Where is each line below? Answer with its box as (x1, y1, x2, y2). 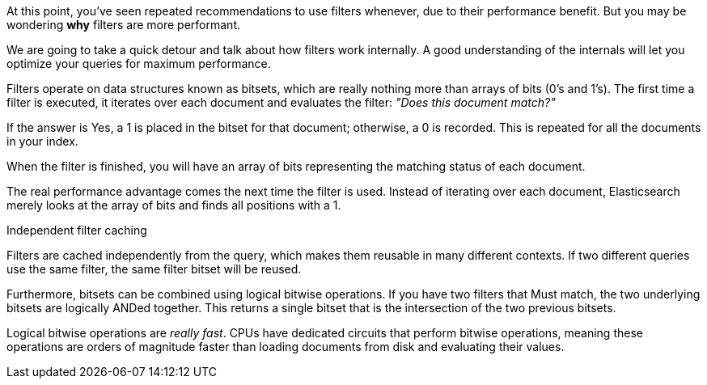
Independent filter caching (6, 223, 147, 237)
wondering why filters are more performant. (6, 18, 241, 32)
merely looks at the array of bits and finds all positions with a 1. (6, 198, 341, 212)
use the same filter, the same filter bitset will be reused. (6, 262, 302, 276)
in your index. (6, 134, 78, 148)
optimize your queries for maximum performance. (6, 57, 271, 70)
